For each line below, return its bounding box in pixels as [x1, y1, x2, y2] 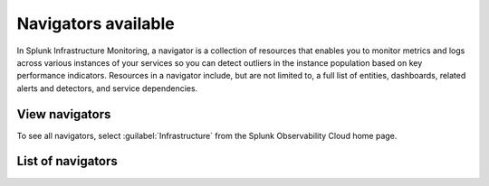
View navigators [16, 107, 111, 122]
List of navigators [16, 153, 118, 169]
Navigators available [16, 14, 176, 33]
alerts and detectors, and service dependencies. [16, 82, 198, 94]
